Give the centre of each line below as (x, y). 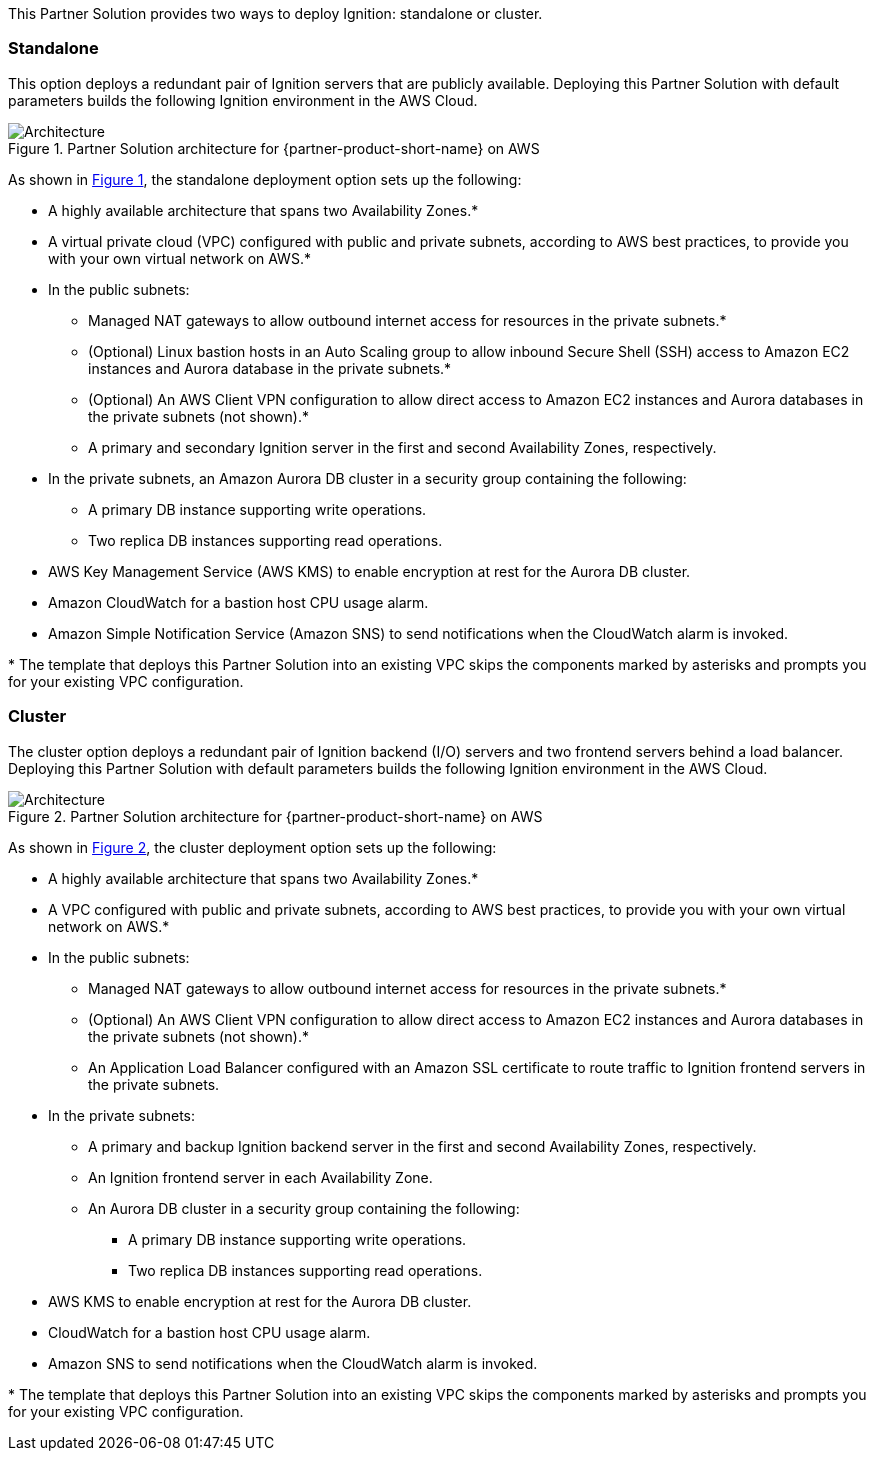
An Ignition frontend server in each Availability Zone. (260, 1177)
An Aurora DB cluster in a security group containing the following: (304, 1208)
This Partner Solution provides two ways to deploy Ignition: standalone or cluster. (275, 13)
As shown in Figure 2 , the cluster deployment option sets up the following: (252, 847)
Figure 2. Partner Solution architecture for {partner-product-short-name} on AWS (275, 816)
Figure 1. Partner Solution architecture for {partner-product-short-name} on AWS (274, 148)
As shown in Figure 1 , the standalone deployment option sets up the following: (265, 179)
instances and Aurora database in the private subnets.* (270, 368)
